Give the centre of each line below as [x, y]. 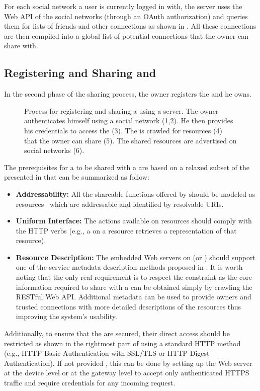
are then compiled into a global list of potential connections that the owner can [126, 35]
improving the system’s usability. [66, 316]
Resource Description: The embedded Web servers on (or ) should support [136, 257]
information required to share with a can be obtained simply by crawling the [134, 287]
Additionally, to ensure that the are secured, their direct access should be [117, 333]
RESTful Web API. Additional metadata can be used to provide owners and [134, 297]
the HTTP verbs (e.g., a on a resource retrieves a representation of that [126, 230]
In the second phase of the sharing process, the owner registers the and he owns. [128, 94]
